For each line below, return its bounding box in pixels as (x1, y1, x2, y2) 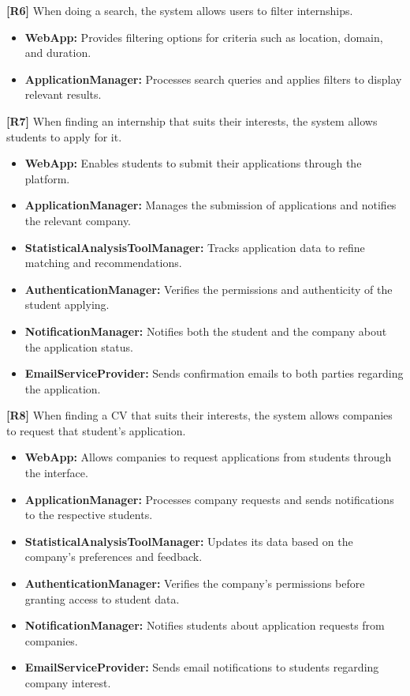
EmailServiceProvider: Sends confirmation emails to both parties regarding (24, 365, 404, 382)
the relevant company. (24, 212, 132, 228)
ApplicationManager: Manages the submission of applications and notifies (24, 197, 397, 213)
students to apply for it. (6, 128, 122, 145)
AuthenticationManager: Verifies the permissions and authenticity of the (24, 280, 393, 297)
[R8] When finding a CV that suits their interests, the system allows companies (6, 407, 393, 423)
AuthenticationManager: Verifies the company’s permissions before (24, 575, 365, 592)
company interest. (24, 675, 111, 690)
